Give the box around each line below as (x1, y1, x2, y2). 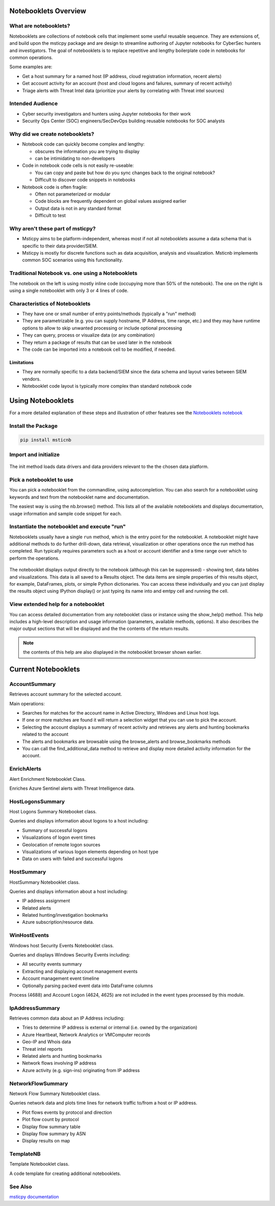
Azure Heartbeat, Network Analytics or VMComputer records (22, 1031, 150, 1037)
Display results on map (22, 1138, 70, 1144)
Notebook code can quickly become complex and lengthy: (22, 141, 145, 147)
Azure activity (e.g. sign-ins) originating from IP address (22, 1067, 140, 1073)
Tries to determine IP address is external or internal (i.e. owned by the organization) (22, 1024, 198, 1031)
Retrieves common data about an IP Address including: (9, 1015, 125, 1021)
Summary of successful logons (22, 827, 88, 833)
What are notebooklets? (9, 22, 70, 30)
